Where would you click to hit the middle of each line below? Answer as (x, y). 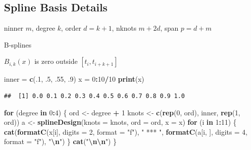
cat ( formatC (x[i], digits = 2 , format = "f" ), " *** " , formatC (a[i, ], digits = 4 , (126, 131)
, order (71, 28)
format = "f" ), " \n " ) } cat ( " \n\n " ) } (60, 141)
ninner (14, 28)
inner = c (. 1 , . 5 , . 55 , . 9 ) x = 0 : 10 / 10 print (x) (74, 79)
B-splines (18, 44)
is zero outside (56, 61)
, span (169, 28)
